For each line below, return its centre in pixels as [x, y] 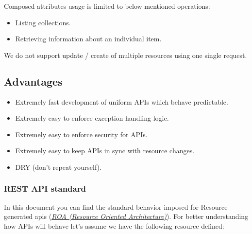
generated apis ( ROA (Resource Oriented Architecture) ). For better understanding [126, 216]
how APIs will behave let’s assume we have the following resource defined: [114, 225]
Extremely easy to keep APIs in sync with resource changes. [105, 151]
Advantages [33, 81]
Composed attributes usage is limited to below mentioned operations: [107, 6]
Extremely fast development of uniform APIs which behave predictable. [122, 101]
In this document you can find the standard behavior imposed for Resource [116, 207]
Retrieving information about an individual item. [88, 39]
